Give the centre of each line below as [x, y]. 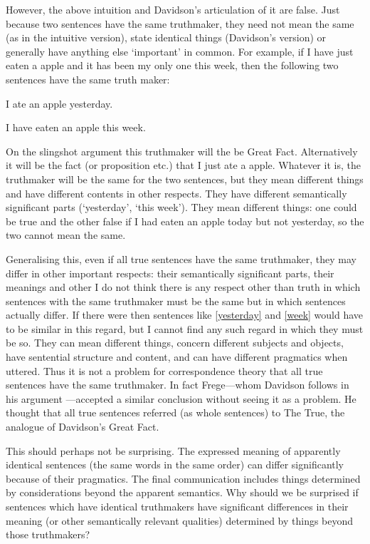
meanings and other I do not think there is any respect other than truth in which [183, 287]
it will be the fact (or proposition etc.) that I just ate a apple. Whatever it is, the [183, 165]
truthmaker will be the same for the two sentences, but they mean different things [185, 179]
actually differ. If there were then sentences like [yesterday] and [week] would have [185, 315]
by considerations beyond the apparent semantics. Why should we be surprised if [182, 492]
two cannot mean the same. [66, 235]
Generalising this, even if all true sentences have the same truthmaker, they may [181, 258]
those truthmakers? [48, 534]
